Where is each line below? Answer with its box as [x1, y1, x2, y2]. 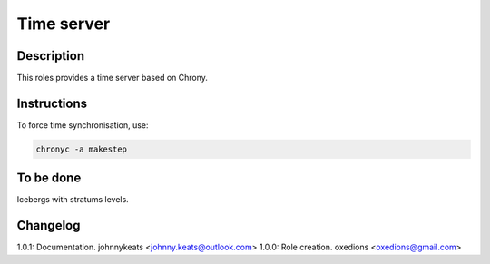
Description [16, 48, 85, 64]
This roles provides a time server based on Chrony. [16, 73, 209, 83]
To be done [16, 171, 82, 186]
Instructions [16, 95, 88, 111]
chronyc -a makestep [35, 143, 127, 154]
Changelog [16, 218, 81, 233]
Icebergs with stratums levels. [16, 194, 129, 205]
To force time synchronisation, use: [16, 119, 149, 131]
